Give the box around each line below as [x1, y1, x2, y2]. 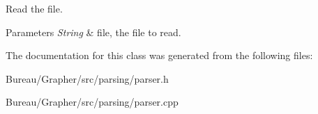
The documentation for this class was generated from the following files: [6, 48, 313, 63]
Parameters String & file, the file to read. [6, 24, 181, 39]
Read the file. [6, 1, 63, 15]
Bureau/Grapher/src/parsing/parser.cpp [6, 95, 179, 109]
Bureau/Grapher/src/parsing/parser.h [6, 71, 169, 85]
